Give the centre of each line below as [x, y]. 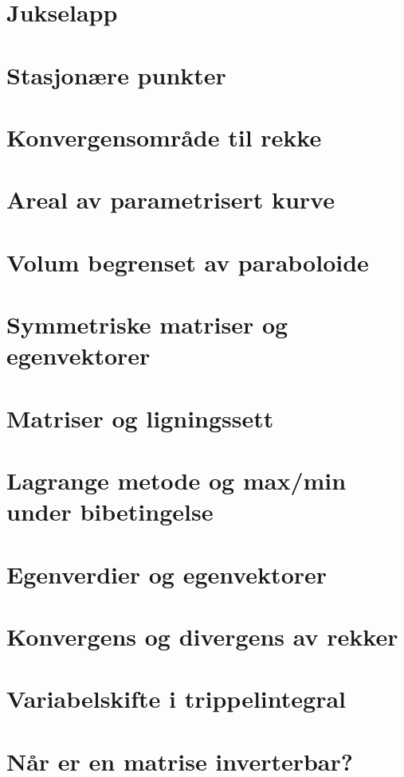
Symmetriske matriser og [147, 324]
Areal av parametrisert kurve [171, 199]
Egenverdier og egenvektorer [167, 574]
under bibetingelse [110, 511]
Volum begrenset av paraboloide [188, 262]
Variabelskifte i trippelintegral [176, 699]
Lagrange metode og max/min [177, 480]
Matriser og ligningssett [140, 418]
